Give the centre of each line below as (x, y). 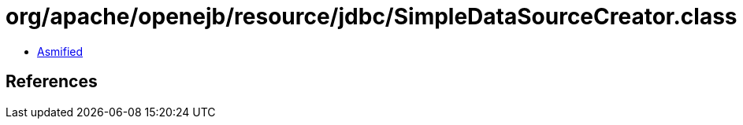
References (52, 82)
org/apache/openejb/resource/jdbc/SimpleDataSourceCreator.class (371, 17)
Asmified (60, 51)
